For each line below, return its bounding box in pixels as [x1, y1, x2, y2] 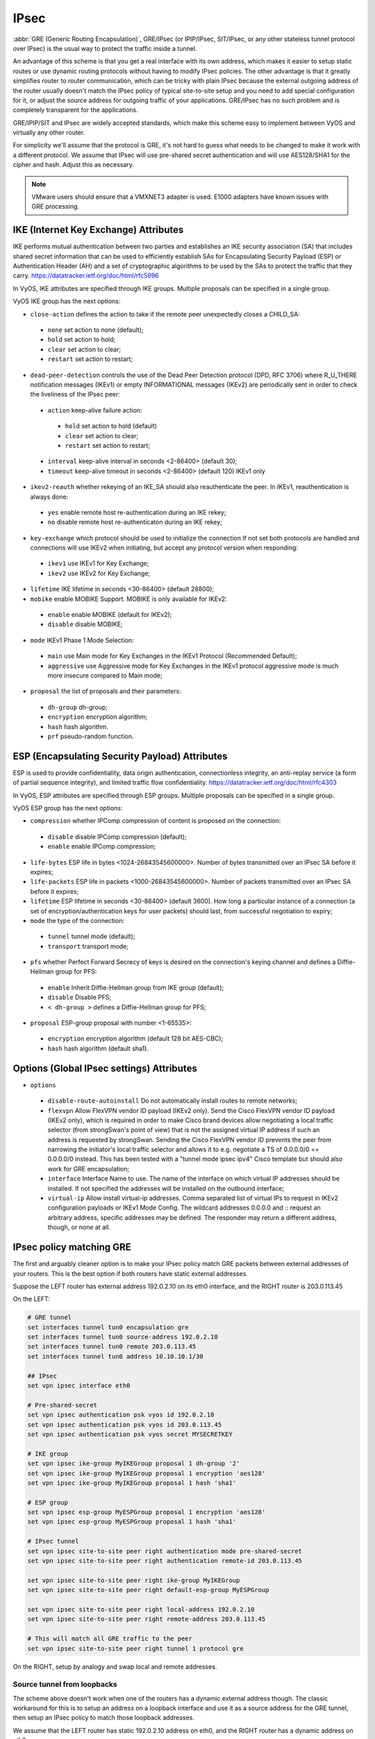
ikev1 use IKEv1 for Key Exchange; [47, 559, 149, 568]
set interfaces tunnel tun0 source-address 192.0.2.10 [27, 1333, 218, 1341]
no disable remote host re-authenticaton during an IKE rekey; [47, 518, 222, 527]
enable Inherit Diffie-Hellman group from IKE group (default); [47, 983, 224, 991]
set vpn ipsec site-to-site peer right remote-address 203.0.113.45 [27, 1615, 266, 1624]
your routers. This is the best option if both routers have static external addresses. [12, 1269, 248, 1278]
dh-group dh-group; [47, 703, 108, 711]
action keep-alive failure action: [47, 406, 142, 414]
